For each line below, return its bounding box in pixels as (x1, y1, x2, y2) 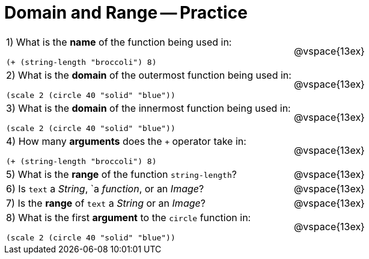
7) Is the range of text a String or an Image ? (6, 197, 206, 209)
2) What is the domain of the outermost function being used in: (6, 69, 291, 81)
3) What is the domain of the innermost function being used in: (6, 102, 291, 114)
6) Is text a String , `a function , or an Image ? (6, 182, 204, 195)
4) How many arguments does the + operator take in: (6, 135, 246, 147)
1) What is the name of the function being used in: (6, 35, 232, 48)
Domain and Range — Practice (4, 2, 248, 23)
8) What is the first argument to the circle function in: (6, 211, 251, 224)
